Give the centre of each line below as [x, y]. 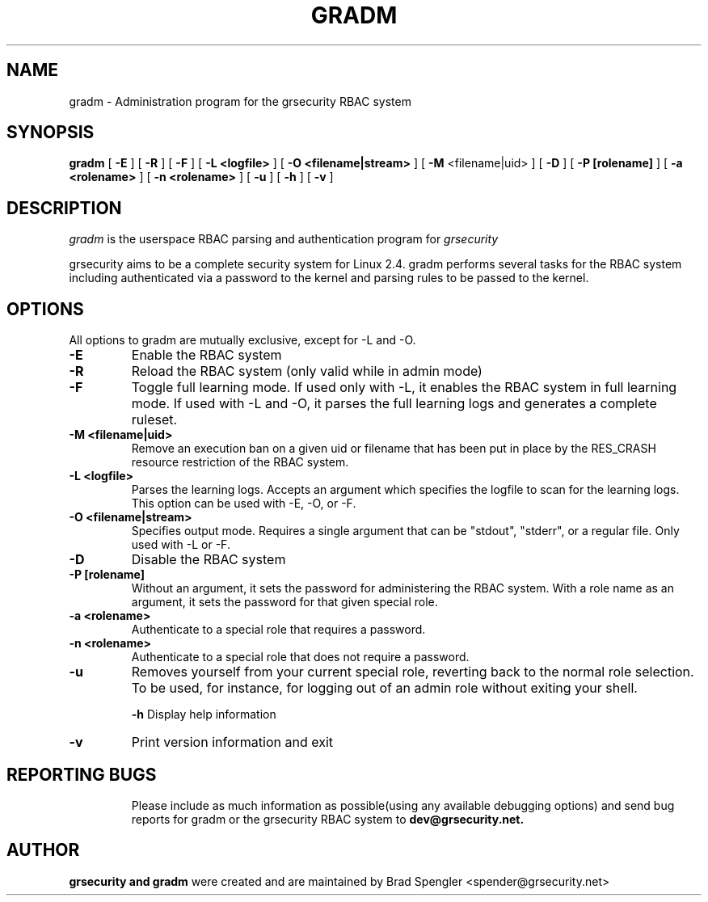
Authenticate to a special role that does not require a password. [300, 657]
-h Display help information [204, 714]
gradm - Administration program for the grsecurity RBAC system [240, 101]
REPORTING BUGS [82, 774]
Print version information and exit [232, 742]
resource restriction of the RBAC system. [240, 462]
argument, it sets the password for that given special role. [284, 602]
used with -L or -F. [181, 545]
